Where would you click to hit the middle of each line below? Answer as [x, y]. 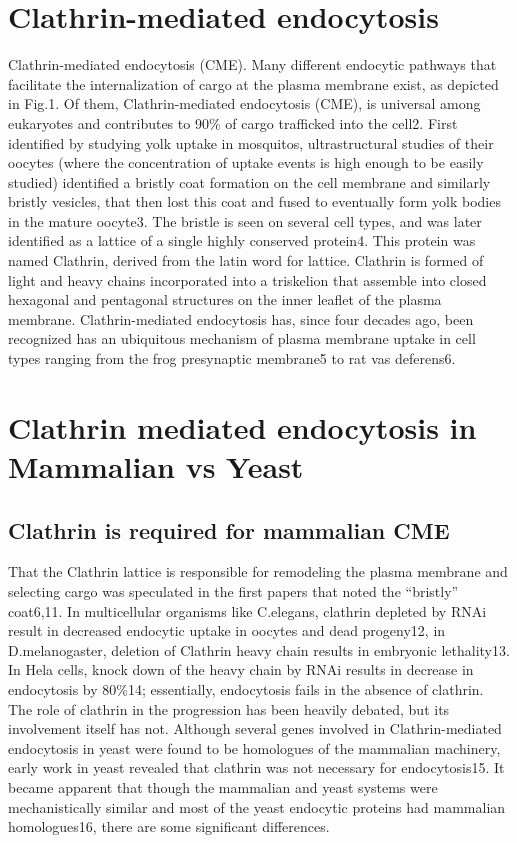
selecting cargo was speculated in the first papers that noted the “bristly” [233, 590]
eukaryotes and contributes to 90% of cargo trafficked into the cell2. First [233, 122]
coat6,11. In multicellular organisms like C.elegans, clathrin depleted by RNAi [247, 610]
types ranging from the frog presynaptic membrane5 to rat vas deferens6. [232, 358]
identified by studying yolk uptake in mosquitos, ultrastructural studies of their [251, 142]
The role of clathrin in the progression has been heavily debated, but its [229, 708]
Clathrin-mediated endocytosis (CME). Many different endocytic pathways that [252, 64]
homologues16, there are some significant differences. [169, 826]
